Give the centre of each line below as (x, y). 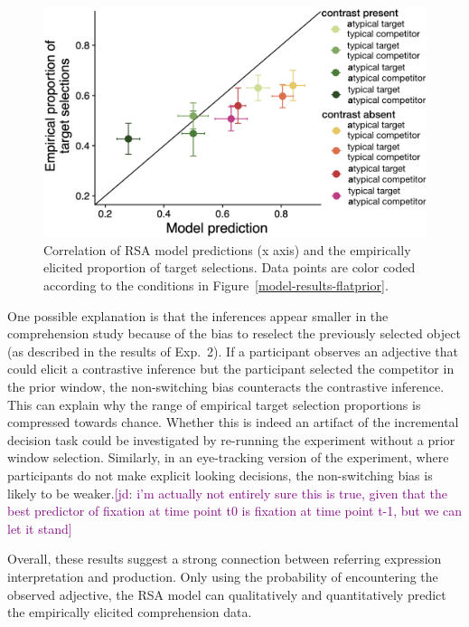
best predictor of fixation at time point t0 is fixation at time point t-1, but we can (235, 511)
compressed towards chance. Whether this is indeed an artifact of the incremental (233, 422)
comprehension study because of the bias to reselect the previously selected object (234, 333)
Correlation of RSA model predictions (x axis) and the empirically (227, 249)
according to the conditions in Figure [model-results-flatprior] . (216, 285)
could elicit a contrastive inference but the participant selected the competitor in (231, 369)
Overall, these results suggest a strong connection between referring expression (225, 559)
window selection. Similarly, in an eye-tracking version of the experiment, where (228, 457)
